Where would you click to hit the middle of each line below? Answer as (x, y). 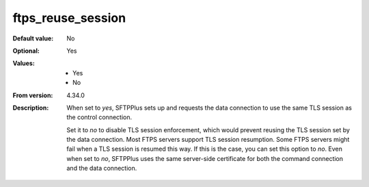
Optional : (26, 51)
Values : (24, 63)
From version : (33, 95)
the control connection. (99, 117)
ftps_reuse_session (69, 18)
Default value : (33, 38)
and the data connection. (102, 169)
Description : (31, 108)
